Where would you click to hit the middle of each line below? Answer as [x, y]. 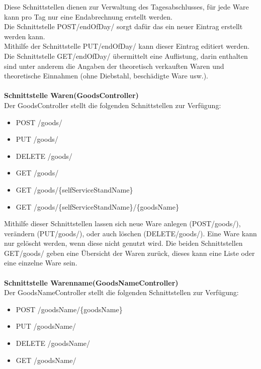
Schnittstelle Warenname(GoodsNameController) [91, 282]
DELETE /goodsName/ [53, 343]
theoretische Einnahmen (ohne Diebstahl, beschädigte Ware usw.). [106, 76]
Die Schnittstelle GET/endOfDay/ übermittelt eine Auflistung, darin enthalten [126, 56]
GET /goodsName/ [46, 360]
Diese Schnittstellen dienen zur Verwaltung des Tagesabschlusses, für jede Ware [126, 7]
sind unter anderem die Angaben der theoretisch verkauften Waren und [114, 66]
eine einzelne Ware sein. [41, 263]
